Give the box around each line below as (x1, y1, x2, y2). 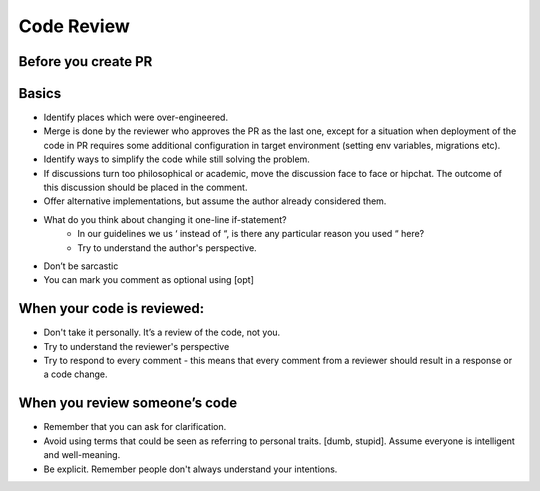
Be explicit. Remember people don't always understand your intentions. (43, 463, 338, 475)
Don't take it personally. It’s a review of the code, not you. (43, 326, 281, 339)
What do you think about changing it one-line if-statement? (43, 213, 287, 225)
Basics (18, 85, 62, 102)
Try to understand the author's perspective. (77, 241, 257, 254)
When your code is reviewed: (18, 300, 205, 317)
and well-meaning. (43, 449, 121, 461)
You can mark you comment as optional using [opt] (43, 274, 254, 286)
